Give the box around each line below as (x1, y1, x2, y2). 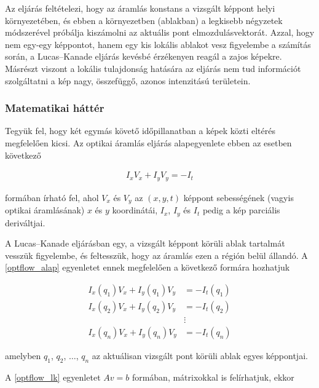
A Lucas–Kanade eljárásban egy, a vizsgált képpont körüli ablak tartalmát (5, 237, 285, 250)
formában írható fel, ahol (5, 191, 99, 204)
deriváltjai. (5, 216, 45, 229)
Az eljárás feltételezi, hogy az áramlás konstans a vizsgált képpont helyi (5, 2, 275, 14)
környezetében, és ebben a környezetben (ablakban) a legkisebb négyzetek (5, 14, 283, 26)
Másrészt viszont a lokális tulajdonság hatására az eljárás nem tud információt (5, 61, 301, 74)
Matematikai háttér (5, 100, 104, 116)
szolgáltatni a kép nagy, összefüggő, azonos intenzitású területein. (5, 74, 251, 87)
